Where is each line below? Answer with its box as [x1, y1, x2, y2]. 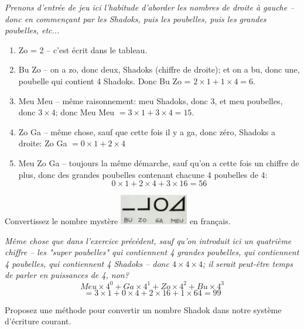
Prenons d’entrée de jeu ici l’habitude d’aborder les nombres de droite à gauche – [5, 1, 295, 13]
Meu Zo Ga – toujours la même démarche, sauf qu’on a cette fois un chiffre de [18, 156, 299, 169]
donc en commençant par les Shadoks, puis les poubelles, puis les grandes [5, 12, 267, 25]
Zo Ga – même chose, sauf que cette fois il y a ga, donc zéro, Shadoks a [18, 125, 276, 138]
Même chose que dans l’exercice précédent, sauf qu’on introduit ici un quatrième [5, 234, 292, 246]
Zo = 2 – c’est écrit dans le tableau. [18, 43, 148, 56]
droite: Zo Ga [18, 137, 67, 149]
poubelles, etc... [5, 24, 60, 36]
